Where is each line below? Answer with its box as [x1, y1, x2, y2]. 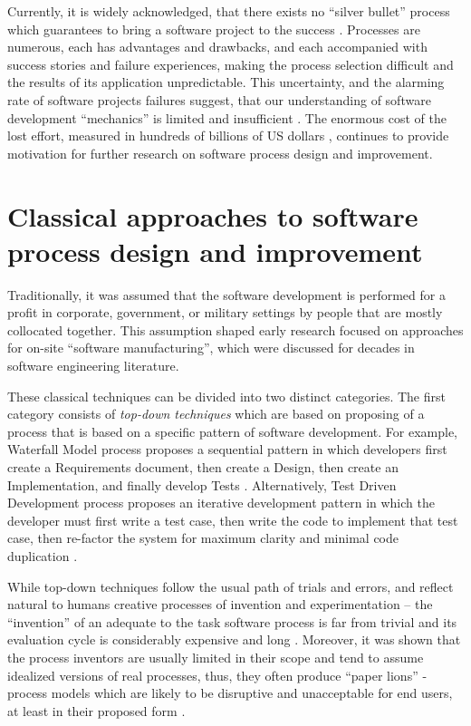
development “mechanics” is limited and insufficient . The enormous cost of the [7, 108, 447, 127]
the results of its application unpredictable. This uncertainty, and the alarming [7, 73, 445, 92]
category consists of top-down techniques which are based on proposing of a [7, 404, 425, 423]
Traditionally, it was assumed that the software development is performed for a [7, 285, 446, 304]
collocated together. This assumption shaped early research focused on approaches [7, 320, 464, 339]
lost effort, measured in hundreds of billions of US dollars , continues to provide [7, 126, 449, 145]
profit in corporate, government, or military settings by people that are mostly [7, 303, 443, 322]
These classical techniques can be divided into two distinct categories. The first [7, 386, 446, 405]
